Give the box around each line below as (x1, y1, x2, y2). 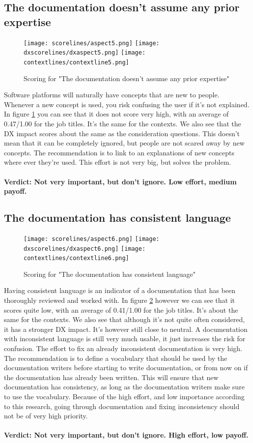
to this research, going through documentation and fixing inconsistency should (4, 401, 240, 411)
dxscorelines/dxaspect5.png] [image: (24, 49, 146, 57)
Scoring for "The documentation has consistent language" (24, 268, 196, 279)
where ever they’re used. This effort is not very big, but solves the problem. (4, 157, 231, 167)
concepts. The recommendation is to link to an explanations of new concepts (4, 147, 234, 157)
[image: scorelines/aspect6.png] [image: (24, 235, 160, 242)
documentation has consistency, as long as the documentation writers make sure (4, 382, 245, 392)
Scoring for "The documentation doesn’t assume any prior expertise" (24, 73, 229, 83)
